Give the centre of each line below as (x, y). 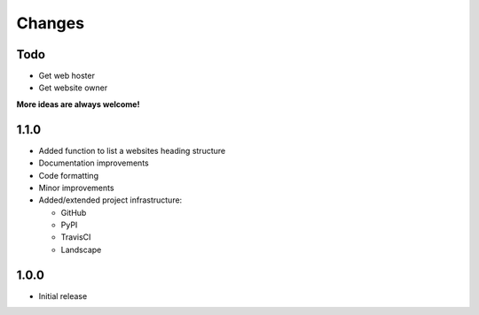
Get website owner (73, 88)
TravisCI (76, 237)
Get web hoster (67, 76)
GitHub (74, 212)
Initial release (63, 296)
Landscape (81, 250)
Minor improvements (76, 188)
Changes (50, 23)
